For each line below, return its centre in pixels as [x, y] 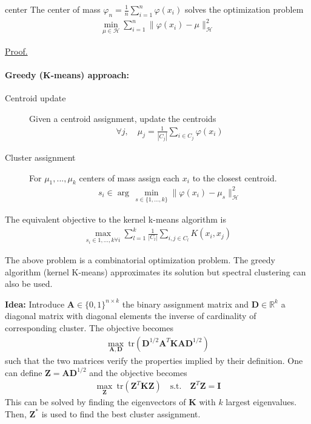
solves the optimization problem [244, 9]
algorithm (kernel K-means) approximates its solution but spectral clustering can [155, 271]
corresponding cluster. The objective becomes [89, 328]
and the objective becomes [138, 372]
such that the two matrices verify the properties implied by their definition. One [154, 360]
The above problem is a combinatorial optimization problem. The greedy [140, 260]
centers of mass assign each [129, 177]
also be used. [29, 284]
